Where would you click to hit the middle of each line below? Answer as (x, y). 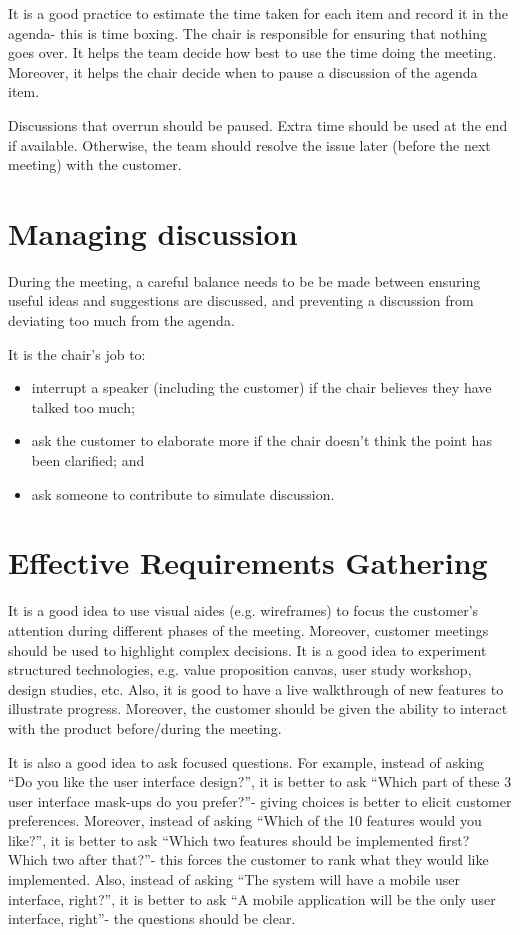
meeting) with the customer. (95, 164)
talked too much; (83, 406)
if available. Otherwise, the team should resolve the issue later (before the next (249, 144)
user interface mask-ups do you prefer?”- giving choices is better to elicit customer (260, 800)
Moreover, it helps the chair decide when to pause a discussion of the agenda (243, 71)
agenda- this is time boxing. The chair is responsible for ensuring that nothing (247, 32)
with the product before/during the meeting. (145, 727)
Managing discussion (153, 232)
